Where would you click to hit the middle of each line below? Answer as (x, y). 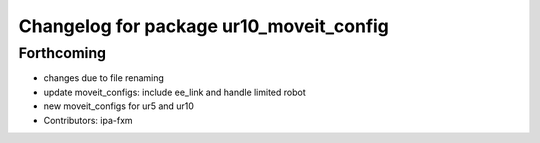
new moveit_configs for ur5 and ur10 (119, 106)
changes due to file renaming (104, 78)
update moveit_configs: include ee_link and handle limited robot (175, 92)
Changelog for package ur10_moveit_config (204, 26)
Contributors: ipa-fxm (88, 120)
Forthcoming (62, 53)
